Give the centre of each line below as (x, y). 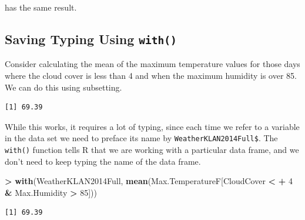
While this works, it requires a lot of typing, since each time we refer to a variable (152, 126)
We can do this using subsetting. (63, 87)
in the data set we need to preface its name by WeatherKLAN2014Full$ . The (141, 138)
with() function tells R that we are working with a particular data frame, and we (152, 149)
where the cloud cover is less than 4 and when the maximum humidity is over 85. (151, 75)
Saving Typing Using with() (91, 39)
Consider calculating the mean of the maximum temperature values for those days (152, 64)
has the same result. (41, 7)
